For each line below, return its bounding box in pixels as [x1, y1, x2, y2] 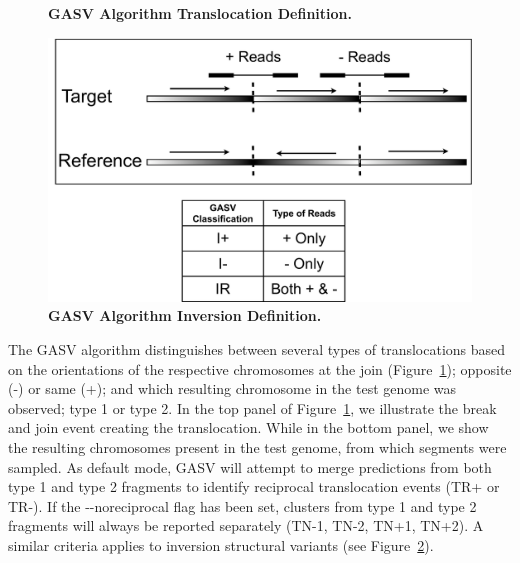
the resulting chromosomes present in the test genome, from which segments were [8, 436, 507, 457]
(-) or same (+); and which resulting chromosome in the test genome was [8, 378, 457, 399]
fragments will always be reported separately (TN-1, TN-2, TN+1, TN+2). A [8, 515, 484, 536]
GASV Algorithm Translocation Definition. [48, 3, 353, 23]
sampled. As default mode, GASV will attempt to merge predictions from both [8, 456, 492, 477]
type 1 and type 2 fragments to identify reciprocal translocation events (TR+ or [8, 476, 500, 497]
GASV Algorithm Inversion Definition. [48, 305, 322, 326]
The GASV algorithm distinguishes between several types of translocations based [8, 338, 506, 359]
